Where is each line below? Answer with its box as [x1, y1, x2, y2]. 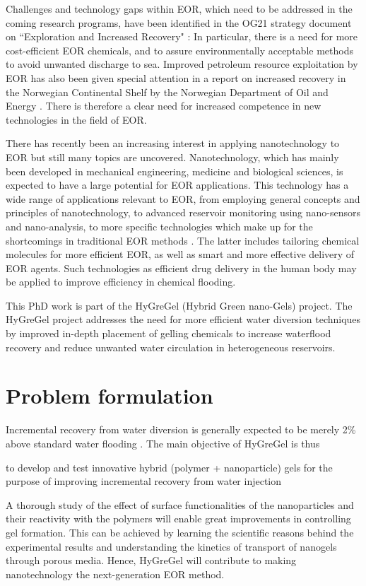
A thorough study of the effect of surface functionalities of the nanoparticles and [6, 497, 354, 512]
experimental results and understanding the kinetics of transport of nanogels [6, 539, 337, 553]
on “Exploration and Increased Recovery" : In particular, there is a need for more [6, 29, 358, 44]
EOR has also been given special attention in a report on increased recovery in [6, 70, 346, 85]
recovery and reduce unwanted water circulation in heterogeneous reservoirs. [6, 339, 336, 354]
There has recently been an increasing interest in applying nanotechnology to [6, 136, 340, 151]
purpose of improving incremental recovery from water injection [6, 474, 282, 488]
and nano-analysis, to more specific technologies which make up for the [6, 218, 313, 233]
